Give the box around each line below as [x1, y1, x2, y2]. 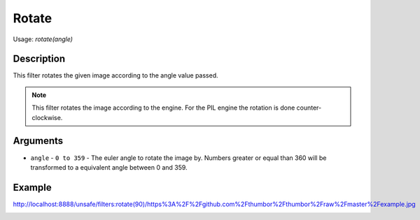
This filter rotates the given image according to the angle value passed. [13, 71, 218, 80]
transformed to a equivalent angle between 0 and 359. [30, 163, 188, 171]
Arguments [13, 135, 64, 147]
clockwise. [31, 113, 63, 122]
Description [13, 53, 66, 65]
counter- [296, 103, 322, 112]
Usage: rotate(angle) [13, 35, 73, 43]
